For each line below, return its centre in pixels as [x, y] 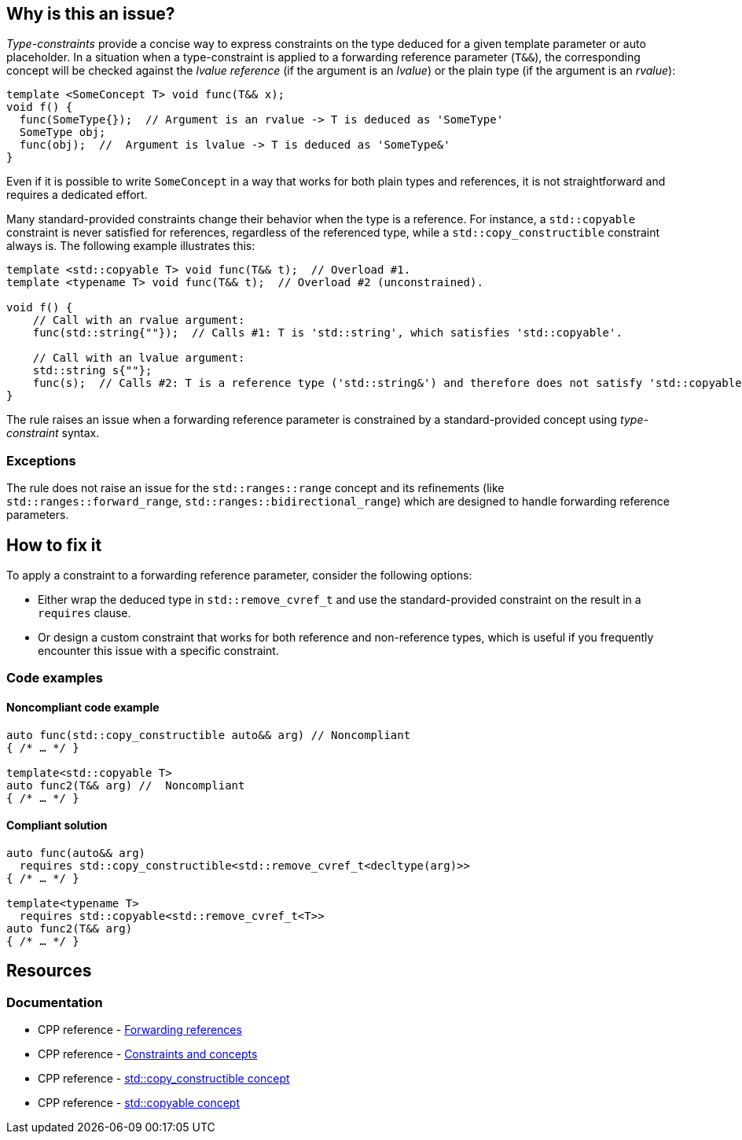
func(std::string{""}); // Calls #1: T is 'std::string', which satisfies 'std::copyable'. [327, 333]
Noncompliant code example [83, 707]
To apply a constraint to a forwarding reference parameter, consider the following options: [239, 576]
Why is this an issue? [91, 14]
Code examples [55, 678]
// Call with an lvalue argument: [139, 358]
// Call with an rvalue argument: [139, 320]
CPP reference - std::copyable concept [139, 1103]
